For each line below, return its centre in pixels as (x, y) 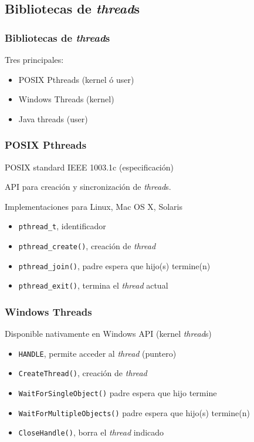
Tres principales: (34, 59)
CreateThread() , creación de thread (83, 373)
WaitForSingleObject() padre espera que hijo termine (118, 393)
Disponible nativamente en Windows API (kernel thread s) (108, 334)
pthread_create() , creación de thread (87, 246)
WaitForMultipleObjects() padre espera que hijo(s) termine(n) (134, 412)
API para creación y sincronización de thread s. (88, 187)
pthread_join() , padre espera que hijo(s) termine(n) (114, 265)
